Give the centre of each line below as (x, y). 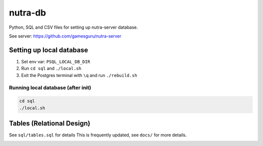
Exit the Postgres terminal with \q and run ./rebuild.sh (79, 75)
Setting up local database (49, 50)
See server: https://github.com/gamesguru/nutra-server (65, 36)
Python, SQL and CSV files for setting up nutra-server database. (74, 27)
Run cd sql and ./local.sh (51, 69)
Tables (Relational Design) (50, 123)
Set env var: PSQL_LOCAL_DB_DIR (56, 61)
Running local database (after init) (50, 88)
